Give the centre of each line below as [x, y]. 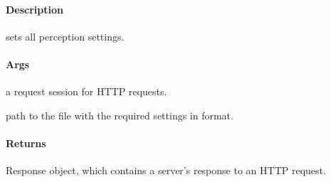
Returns [26, 143]
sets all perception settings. [65, 36]
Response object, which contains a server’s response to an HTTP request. [166, 170]
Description [35, 9]
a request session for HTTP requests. [86, 91]
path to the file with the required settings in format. [120, 115]
